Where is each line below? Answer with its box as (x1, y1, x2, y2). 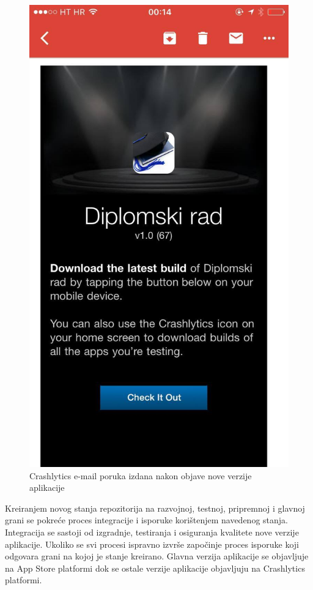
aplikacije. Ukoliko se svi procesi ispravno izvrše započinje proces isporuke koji (5, 537, 300, 550)
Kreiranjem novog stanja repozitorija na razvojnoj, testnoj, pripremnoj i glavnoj (5, 501, 305, 514)
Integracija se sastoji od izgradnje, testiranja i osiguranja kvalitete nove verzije (5, 526, 299, 539)
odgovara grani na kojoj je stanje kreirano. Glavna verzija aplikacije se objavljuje (5, 550, 309, 562)
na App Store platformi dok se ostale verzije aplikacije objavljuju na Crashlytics (5, 561, 305, 574)
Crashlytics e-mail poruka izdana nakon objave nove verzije (29, 469, 252, 482)
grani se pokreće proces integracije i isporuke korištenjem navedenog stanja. (5, 513, 288, 526)
